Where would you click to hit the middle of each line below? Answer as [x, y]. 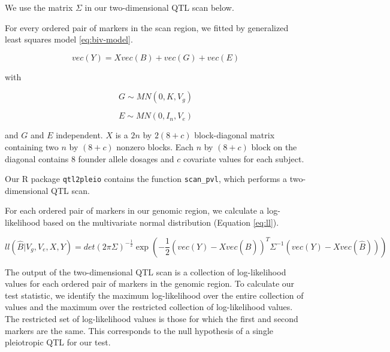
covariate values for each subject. [244, 158]
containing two [32, 146]
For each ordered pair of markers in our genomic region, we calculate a [134, 210]
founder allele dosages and [126, 158]
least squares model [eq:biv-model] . [69, 39]
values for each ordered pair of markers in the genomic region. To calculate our [150, 283]
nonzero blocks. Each [155, 146]
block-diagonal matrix [235, 135]
